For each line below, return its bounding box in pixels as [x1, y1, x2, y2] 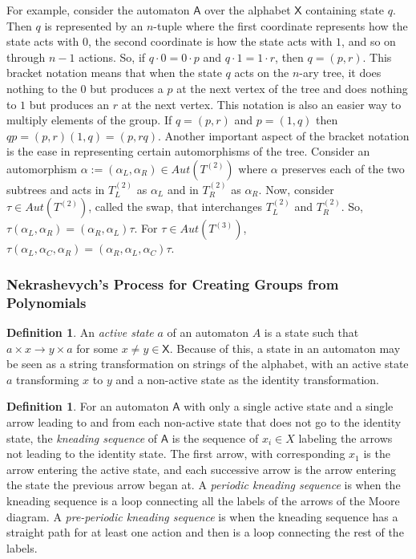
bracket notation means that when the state [6, 64, 222, 81]
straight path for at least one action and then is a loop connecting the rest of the [6, 524, 404, 541]
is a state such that [264, 324, 359, 341]
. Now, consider [258, 180, 334, 197]
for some [76, 339, 119, 356]
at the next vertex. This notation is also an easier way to [121, 95, 402, 112]
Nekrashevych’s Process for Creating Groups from [6, 273, 339, 294]
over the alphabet [204, 2, 291, 18]
